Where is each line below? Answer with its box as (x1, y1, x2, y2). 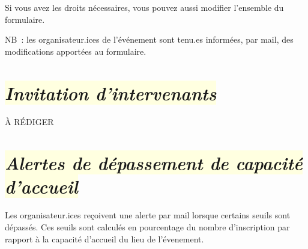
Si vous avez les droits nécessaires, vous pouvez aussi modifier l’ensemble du (5, 1, 284, 13)
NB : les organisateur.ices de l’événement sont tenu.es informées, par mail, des (5, 33, 294, 46)
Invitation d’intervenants (5, 80, 217, 105)
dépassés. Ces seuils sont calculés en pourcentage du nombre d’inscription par (5, 221, 290, 233)
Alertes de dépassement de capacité (5, 150, 303, 176)
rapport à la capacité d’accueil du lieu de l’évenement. (5, 232, 204, 245)
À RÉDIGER (5, 115, 54, 128)
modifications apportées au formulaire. (5, 45, 146, 57)
